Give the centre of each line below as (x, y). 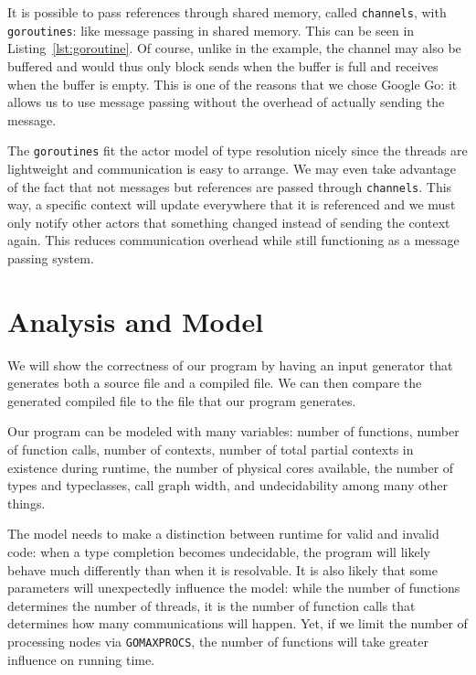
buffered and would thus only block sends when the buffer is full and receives (223, 65)
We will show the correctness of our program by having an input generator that (230, 364)
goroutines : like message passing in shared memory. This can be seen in (211, 30)
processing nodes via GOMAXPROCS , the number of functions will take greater (218, 641)
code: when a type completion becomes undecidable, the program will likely (219, 552)
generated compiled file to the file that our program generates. (182, 400)
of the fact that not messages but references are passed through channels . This (230, 186)
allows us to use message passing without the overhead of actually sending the (226, 102)
